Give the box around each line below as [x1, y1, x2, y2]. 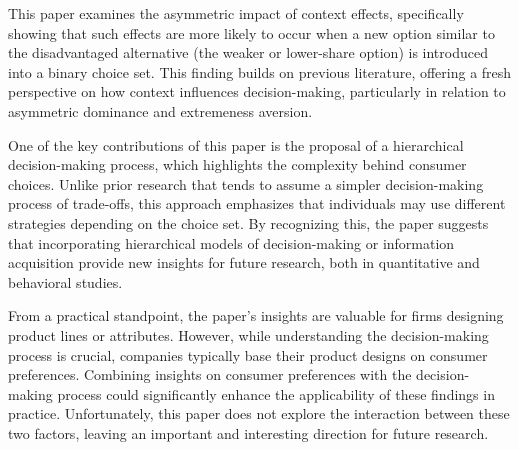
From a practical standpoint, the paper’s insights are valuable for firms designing [8, 305, 504, 326]
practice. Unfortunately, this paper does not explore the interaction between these [8, 403, 510, 424]
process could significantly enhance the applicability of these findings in [57, 383, 495, 404]
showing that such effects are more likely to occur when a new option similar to [8, 22, 495, 43]
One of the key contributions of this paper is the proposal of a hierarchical [8, 134, 464, 155]
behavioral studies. [8, 271, 123, 292]
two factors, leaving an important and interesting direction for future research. [8, 422, 489, 443]
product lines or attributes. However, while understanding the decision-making [8, 324, 489, 345]
